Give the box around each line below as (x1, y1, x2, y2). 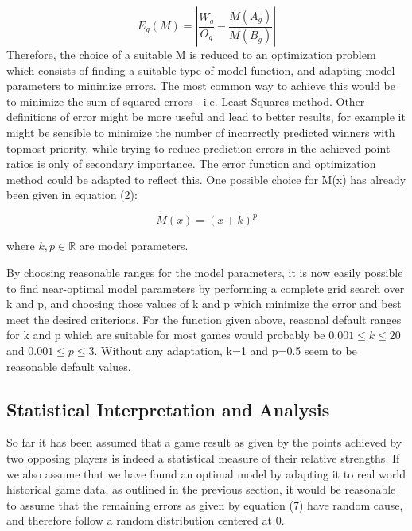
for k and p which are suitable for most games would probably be (6, 326, 325, 343)
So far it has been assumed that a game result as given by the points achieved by (6, 434, 402, 451)
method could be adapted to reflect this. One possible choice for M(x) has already (6, 170, 406, 187)
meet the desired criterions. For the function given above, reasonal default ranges (6, 310, 402, 327)
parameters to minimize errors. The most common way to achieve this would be (6, 77, 395, 94)
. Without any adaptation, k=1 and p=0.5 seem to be (94, 342, 357, 358)
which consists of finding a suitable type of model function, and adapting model (6, 61, 395, 78)
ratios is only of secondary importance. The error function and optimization (6, 155, 376, 172)
